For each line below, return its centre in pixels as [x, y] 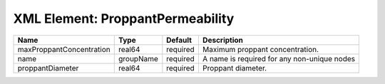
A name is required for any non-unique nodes [279, 58]
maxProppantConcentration [64, 49]
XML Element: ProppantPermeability [124, 19]
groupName [138, 58]
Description [223, 40]
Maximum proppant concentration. [261, 49]
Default [179, 40]
